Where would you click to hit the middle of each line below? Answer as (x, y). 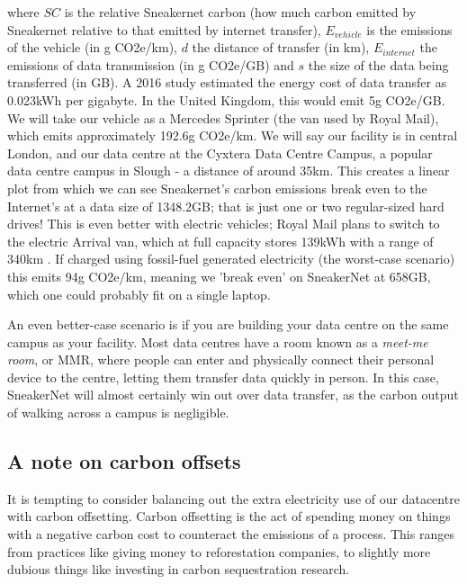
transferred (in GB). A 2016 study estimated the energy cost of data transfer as (227, 82)
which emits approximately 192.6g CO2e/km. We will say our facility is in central (233, 135)
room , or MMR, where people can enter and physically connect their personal (221, 359)
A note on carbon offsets (124, 461)
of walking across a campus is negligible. (118, 413)
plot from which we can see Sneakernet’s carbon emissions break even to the (217, 188)
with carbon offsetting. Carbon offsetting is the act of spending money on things (229, 516)
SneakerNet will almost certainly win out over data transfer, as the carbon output (233, 395)
